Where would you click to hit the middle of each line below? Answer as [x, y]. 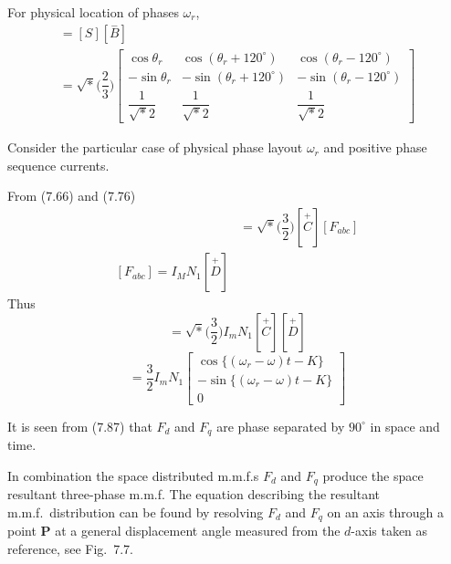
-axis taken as [389, 531]
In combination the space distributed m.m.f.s [133, 475]
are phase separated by [281, 426]
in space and [405, 426]
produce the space [373, 475]
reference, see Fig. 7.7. [70, 548]
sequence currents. [58, 165]
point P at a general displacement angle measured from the [174, 531]
